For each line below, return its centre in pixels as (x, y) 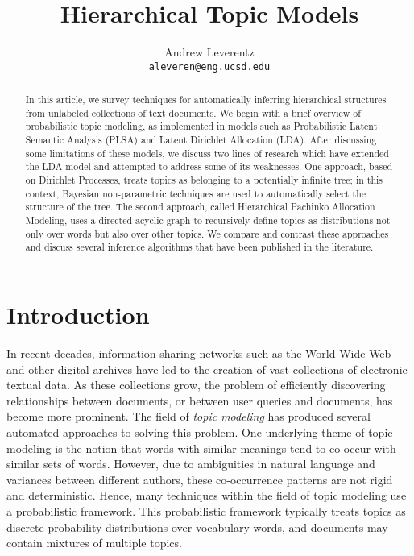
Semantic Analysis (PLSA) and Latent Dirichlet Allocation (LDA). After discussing (201, 140)
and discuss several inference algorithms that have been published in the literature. (199, 247)
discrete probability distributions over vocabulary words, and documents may (197, 527)
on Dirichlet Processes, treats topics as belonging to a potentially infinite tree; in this (204, 180)
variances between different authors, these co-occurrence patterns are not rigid (200, 479)
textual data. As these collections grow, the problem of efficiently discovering (196, 385)
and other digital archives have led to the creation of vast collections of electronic (207, 369)
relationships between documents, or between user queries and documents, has (200, 400)
